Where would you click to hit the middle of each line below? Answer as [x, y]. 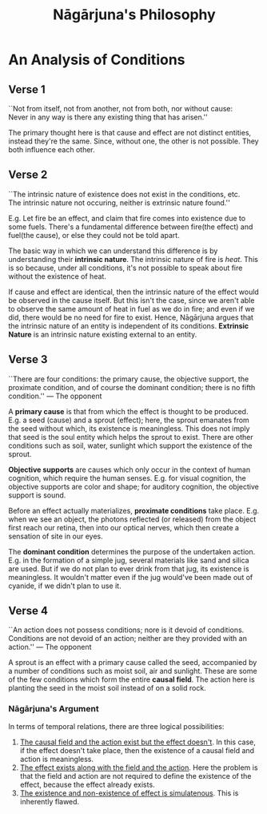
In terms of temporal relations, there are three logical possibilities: [116, 726]
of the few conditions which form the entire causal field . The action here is [132, 679]
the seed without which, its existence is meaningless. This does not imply [129, 428]
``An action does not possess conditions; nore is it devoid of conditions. [126, 630]
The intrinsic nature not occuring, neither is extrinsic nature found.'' [119, 203]
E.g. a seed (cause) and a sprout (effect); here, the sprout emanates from [129, 420]
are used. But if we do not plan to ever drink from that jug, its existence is [129, 568]
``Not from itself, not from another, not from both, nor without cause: [121, 109]
